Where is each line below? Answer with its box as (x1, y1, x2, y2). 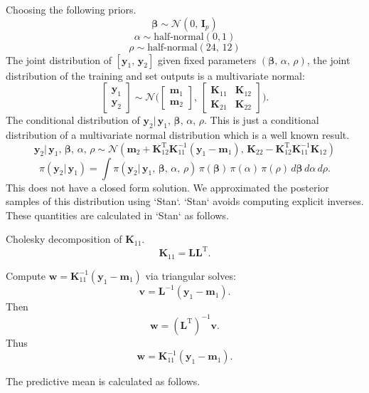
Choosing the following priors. (6, 2, 137, 16)
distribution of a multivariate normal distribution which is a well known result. (6, 127, 350, 142)
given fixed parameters (158, 52, 257, 67)
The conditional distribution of (6, 112, 140, 127)
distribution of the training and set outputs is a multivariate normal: (6, 68, 305, 83)
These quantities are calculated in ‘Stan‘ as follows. (6, 207, 229, 222)
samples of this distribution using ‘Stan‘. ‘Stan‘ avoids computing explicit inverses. (6, 194, 364, 209)
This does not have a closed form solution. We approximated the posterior (6, 179, 329, 194)
